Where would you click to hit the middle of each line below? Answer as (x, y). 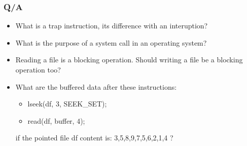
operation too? (38, 69)
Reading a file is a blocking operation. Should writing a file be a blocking (129, 60)
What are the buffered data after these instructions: (96, 86)
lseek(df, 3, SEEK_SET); (67, 104)
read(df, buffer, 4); (56, 120)
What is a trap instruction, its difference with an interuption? (112, 26)
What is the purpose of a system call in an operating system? (111, 42)
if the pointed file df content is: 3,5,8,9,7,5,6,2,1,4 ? (94, 138)
